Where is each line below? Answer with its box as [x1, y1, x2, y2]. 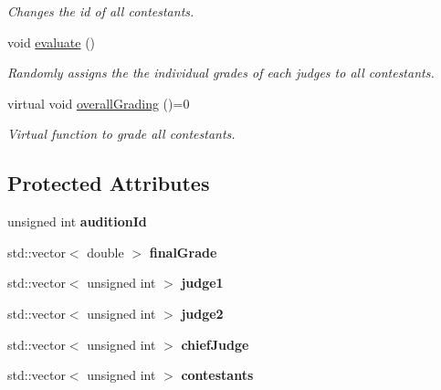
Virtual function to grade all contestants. [7, 124, 236, 143]
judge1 [181, 273, 224, 292]
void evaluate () [7, 32, 96, 51]
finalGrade [149, 242, 217, 261]
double [87, 242, 124, 261]
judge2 [181, 303, 224, 322]
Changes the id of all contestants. [7, 2, 194, 20]
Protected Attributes [7, 169, 210, 197]
